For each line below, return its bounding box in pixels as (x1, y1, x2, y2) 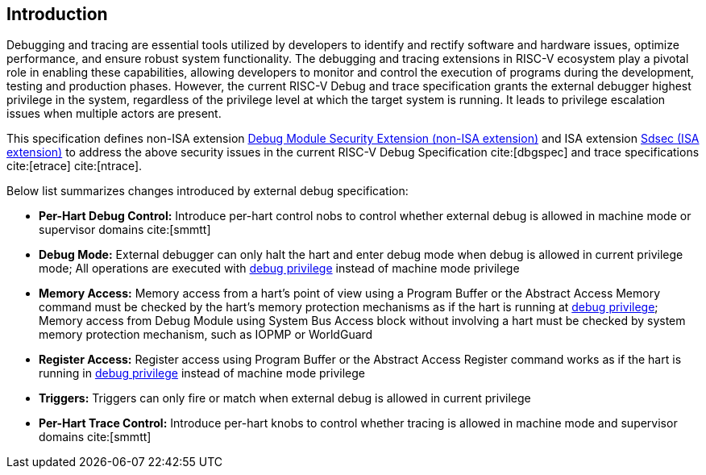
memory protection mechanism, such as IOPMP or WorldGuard (39, 327, 373, 342)
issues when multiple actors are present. (6, 106, 222, 121)
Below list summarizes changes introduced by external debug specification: (6, 184, 409, 198)
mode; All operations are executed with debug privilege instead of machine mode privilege (39, 261, 520, 276)
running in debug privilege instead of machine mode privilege (39, 366, 365, 381)
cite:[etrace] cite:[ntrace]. (6, 159, 143, 173)
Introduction (6, 4, 108, 24)
